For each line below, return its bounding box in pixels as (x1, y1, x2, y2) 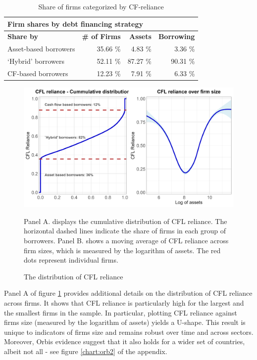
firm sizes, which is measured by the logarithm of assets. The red (24, 245, 221, 255)
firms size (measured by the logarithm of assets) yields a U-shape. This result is (4, 317, 246, 327)
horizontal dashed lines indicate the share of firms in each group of (24, 225, 226, 236)
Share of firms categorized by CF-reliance (38, 1, 164, 11)
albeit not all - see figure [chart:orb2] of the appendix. (4, 346, 167, 356)
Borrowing (158, 31, 195, 42)
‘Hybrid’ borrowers (7, 56, 64, 66)
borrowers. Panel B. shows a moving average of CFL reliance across (24, 235, 229, 246)
